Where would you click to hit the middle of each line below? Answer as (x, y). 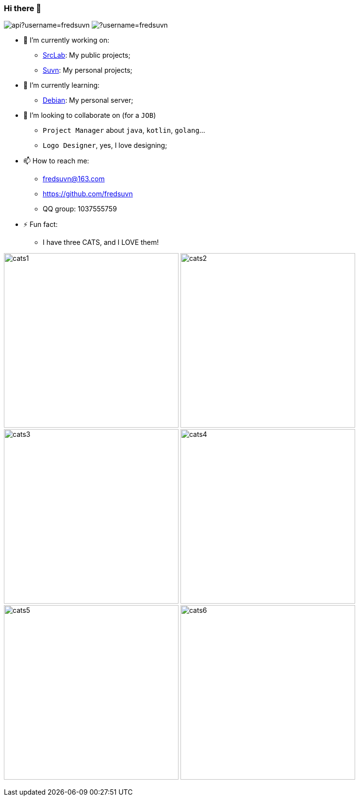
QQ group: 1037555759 (80, 209)
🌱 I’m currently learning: (62, 85)
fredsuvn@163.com (74, 179)
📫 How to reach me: (56, 161)
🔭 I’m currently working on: (66, 40)
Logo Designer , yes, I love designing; (105, 145)
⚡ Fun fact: (41, 224)
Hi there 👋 (23, 8)
